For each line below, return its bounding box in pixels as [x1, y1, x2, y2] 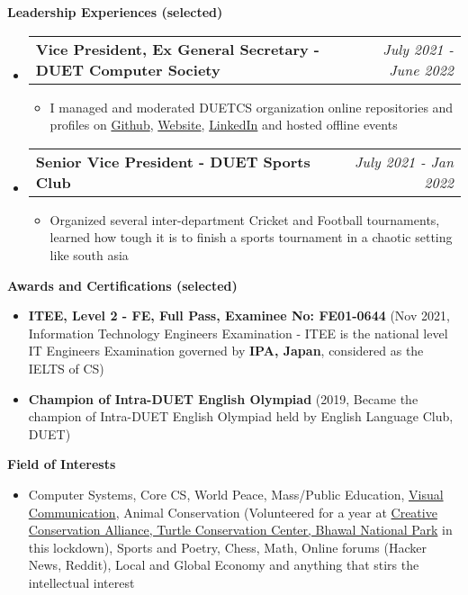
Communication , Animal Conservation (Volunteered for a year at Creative [28, 502, 437, 521]
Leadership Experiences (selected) [7, 3, 223, 21]
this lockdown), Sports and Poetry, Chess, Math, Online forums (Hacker [28, 537, 427, 556]
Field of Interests [7, 455, 116, 473]
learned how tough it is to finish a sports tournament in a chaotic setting [49, 228, 453, 247]
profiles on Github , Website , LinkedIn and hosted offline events [49, 115, 398, 134]
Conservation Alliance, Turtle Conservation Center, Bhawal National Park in [28, 520, 453, 539]
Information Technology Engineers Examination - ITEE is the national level [28, 323, 448, 342]
